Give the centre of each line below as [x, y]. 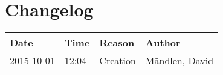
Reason [117, 43]
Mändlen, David [179, 61]
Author [163, 43]
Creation [118, 61]
